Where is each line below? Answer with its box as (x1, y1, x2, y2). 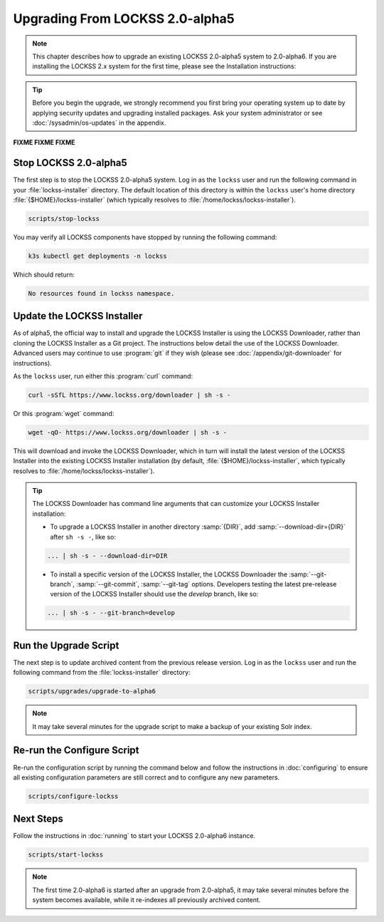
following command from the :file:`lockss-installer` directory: (13, 668, 191, 677)
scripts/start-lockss (28, 851, 104, 859)
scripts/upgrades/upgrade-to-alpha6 (28, 688, 156, 695)
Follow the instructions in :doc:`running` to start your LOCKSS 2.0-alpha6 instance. (13, 832, 256, 840)
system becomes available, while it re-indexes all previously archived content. (32, 896, 261, 904)
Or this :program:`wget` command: (13, 409, 114, 418)
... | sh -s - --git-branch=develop (47, 609, 176, 617)
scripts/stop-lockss (28, 214, 100, 222)
